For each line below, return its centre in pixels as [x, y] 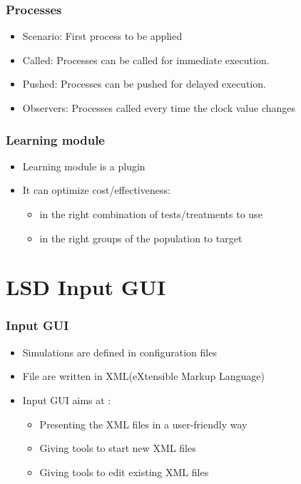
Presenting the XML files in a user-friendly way [143, 424]
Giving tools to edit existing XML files [124, 472]
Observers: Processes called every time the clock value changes [159, 108]
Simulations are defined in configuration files [119, 352]
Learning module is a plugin [84, 166]
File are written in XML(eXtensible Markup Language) [143, 376]
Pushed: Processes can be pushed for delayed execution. [144, 84]
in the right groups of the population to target [141, 238]
